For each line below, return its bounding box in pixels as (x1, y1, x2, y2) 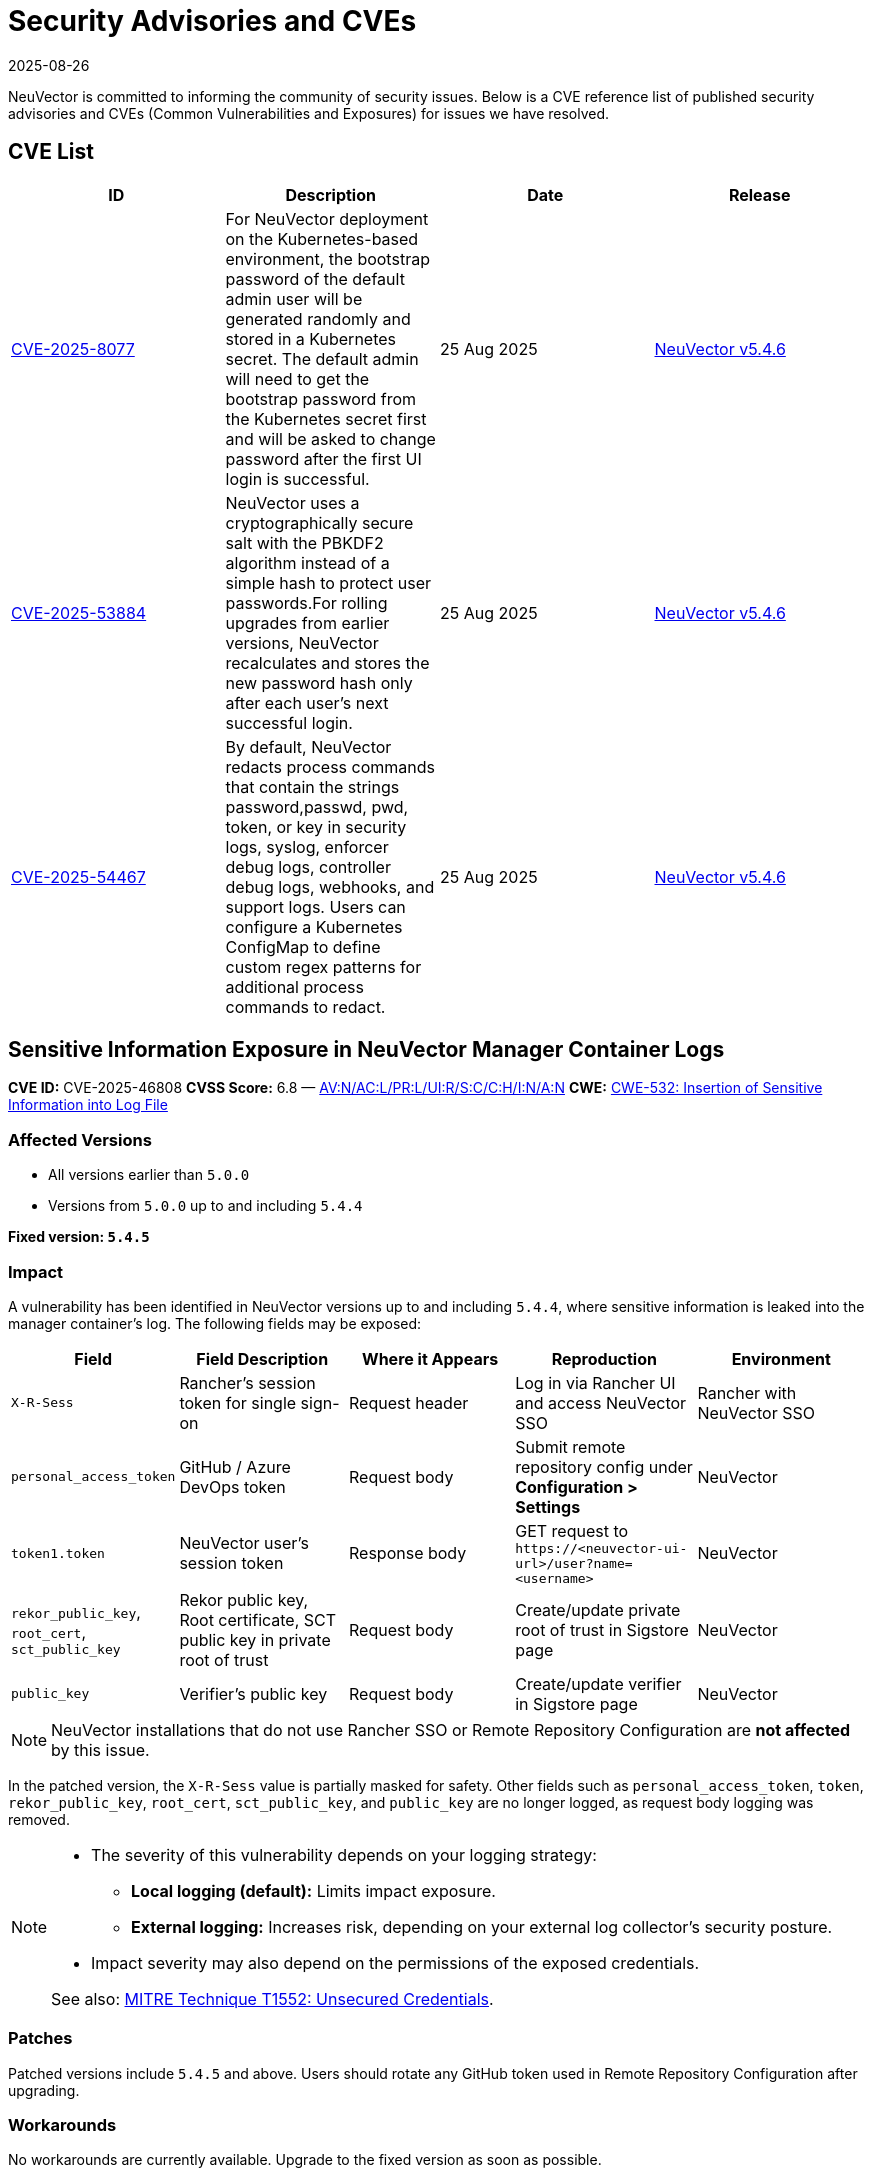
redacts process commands (225, 756, 435, 777)
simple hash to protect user (225, 572, 432, 593)
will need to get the (225, 368, 370, 389)
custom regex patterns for (225, 956, 422, 977)
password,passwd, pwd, (225, 796, 409, 817)
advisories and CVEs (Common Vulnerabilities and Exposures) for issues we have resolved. (8, 104, 610, 122)
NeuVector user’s (179, 1533, 310, 1554)
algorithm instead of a (225, 552, 390, 573)
